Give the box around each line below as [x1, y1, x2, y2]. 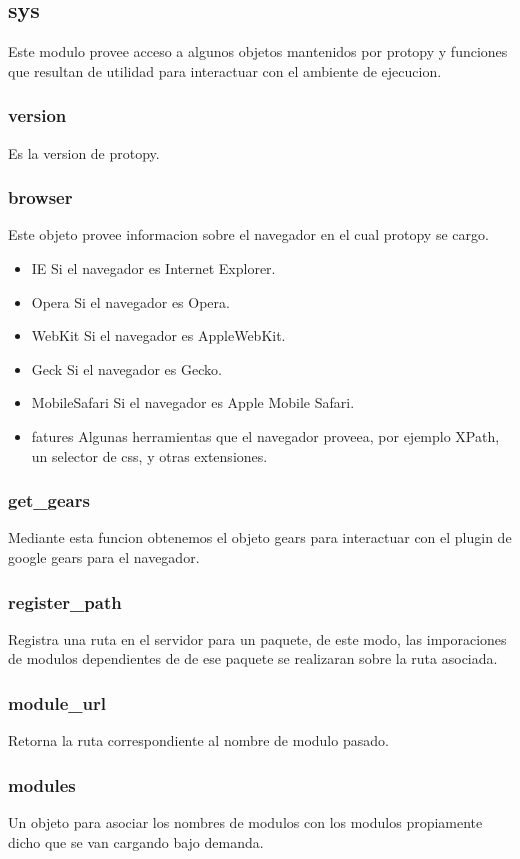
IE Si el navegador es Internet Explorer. [31, 258, 276, 279]
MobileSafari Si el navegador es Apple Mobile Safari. [31, 392, 355, 413]
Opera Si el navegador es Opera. [31, 291, 230, 312]
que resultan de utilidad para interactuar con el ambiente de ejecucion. [8, 60, 442, 81]
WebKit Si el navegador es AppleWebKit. [31, 325, 286, 346]
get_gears [8, 488, 90, 513]
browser [8, 185, 73, 210]
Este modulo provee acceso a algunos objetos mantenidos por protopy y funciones [8, 41, 508, 62]
